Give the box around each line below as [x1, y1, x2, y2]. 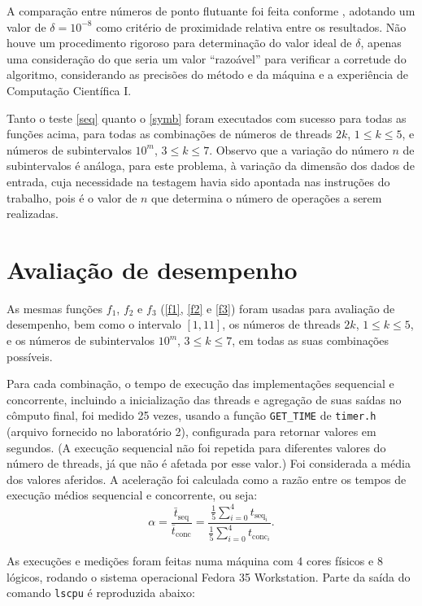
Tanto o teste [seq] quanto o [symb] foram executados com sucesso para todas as [7, 109, 407, 126]
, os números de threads [222, 316, 341, 333]
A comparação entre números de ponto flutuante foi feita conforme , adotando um [7, 2, 415, 19]
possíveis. [7, 347, 53, 364]
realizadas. [7, 205, 59, 222]
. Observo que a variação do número [209, 141, 389, 158]
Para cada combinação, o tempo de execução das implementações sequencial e [7, 375, 394, 392]
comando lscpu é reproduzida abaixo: [7, 584, 195, 601]
